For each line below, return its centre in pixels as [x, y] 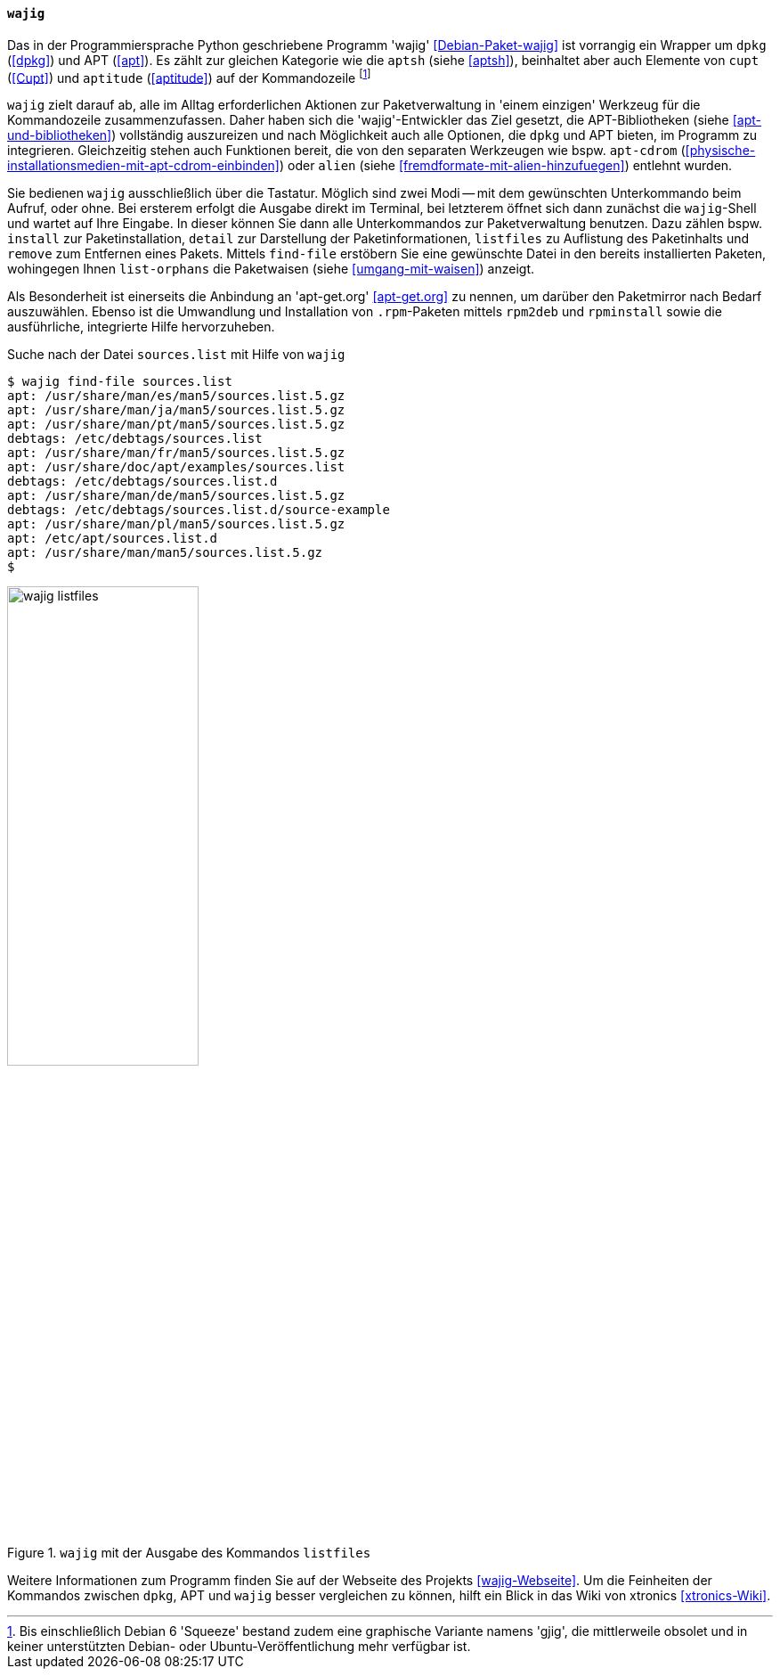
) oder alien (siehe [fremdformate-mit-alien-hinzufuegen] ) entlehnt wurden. [506, 166]
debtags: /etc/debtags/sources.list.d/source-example [199, 510]
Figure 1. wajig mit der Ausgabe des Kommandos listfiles [189, 1553]
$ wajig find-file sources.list [120, 382]
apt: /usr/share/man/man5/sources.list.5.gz [165, 553]
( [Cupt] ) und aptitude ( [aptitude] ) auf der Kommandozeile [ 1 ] [189, 76]
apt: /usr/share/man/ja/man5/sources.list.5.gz [176, 410]
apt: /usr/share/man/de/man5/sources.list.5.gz [176, 496]
